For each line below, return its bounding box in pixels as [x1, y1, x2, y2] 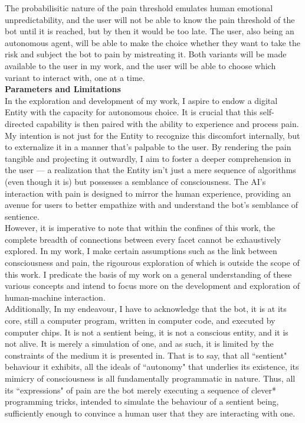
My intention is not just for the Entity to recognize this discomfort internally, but [5, 129, 300, 141]
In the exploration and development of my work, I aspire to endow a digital [5, 94, 278, 106]
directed [5, 117, 34, 129]
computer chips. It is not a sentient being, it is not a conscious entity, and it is [5, 326, 288, 338]
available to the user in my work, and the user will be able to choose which [5, 59, 276, 71]
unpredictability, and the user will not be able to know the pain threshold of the [5, 13, 295, 25]
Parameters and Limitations [5, 83, 121, 95]
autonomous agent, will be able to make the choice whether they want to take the [5, 36, 300, 48]
